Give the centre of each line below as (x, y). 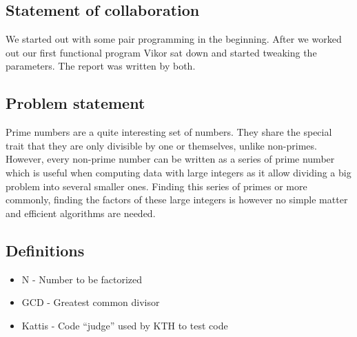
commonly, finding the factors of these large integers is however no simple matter (177, 200)
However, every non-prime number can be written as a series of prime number (170, 159)
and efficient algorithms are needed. (81, 213)
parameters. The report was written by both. (101, 66)
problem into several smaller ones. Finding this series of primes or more (156, 186)
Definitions (45, 250)
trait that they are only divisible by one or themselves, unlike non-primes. (161, 145)
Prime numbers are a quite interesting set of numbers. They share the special (169, 132)
